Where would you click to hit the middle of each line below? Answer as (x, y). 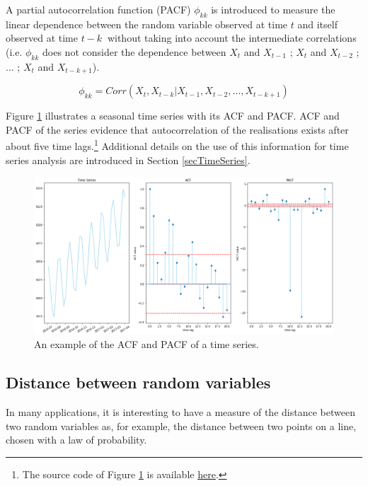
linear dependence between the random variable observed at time (147, 24)
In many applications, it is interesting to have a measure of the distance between (180, 412)
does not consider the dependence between (134, 51)
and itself (317, 24)
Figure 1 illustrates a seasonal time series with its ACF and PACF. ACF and (173, 116)
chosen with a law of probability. (76, 440)
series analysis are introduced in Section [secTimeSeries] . (128, 160)
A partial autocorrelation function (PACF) (98, 9)
